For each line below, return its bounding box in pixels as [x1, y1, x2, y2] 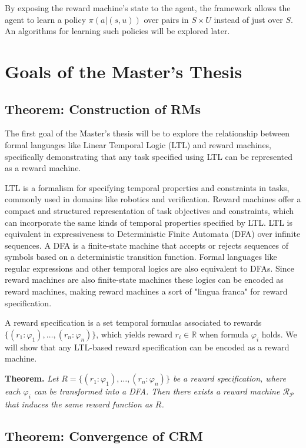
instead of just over [214, 13, 283, 25]
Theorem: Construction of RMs [5, 99, 201, 118]
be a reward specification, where [172, 372, 286, 385]
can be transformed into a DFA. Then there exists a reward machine [34, 385, 280, 397]
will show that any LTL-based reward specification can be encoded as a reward [5, 340, 290, 353]
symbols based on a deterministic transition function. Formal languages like [5, 250, 277, 263]
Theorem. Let [5, 372, 59, 385]
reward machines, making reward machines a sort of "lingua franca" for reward [5, 285, 288, 297]
